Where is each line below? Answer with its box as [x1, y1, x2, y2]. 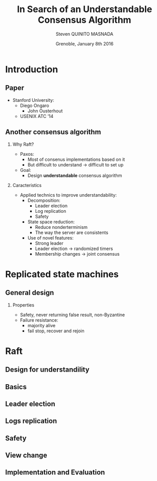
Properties [12, 302, 34, 308]
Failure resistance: [20, 317, 58, 323]
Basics [5, 382, 27, 391]
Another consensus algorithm [5, 128, 102, 137]
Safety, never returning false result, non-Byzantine [20, 312, 125, 318]
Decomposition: [27, 197, 60, 203]
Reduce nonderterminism [35, 224, 88, 230]
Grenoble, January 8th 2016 [55, 40, 114, 46]
